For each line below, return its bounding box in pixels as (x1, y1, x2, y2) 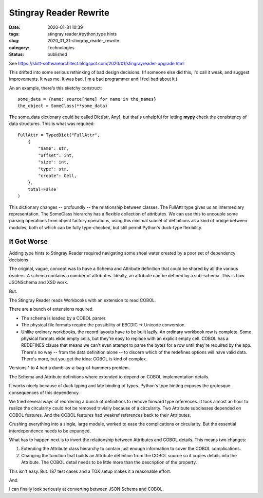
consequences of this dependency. (9, 390, 80, 395)
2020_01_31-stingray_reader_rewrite (47, 38, 119, 44)
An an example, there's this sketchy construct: (9, 85, 102, 91)
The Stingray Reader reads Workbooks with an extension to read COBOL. (9, 297, 156, 303)
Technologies (47, 44, 75, 51)
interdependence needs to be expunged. (9, 428, 91, 434)
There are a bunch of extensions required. (9, 306, 94, 312)
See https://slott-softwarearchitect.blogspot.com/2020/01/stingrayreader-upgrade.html (9, 60, 185, 66)
